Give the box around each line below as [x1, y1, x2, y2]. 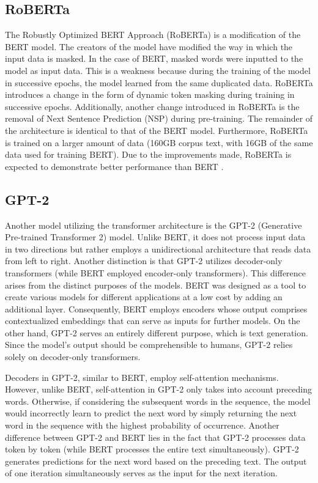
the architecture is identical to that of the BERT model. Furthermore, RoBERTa [5, 124, 308, 136]
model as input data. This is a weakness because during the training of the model [5, 64, 311, 76]
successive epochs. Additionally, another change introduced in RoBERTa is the [5, 100, 300, 112]
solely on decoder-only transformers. [5, 350, 141, 363]
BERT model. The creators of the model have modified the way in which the [5, 40, 293, 53]
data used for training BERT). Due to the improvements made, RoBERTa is [5, 148, 292, 161]
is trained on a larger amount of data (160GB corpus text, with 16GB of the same [5, 136, 313, 149]
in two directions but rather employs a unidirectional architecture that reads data [5, 242, 311, 255]
